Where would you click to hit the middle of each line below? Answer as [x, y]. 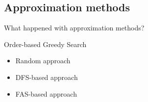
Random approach [43, 61]
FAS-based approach [46, 93]
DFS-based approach [47, 77]
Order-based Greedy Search [45, 44]
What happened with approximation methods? [74, 28]
